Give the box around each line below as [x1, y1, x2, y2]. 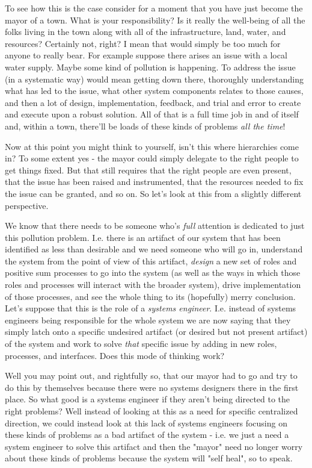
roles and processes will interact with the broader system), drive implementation [5, 278, 301, 291]
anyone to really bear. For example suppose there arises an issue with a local [5, 49, 287, 61]
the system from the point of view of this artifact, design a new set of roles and [5, 254, 297, 267]
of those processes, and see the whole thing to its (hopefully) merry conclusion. [5, 290, 296, 302]
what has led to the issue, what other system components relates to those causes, [5, 84, 304, 97]
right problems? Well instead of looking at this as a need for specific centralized [5, 405, 298, 417]
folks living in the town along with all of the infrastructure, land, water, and [5, 25, 286, 38]
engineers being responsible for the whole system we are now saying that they [5, 313, 291, 326]
